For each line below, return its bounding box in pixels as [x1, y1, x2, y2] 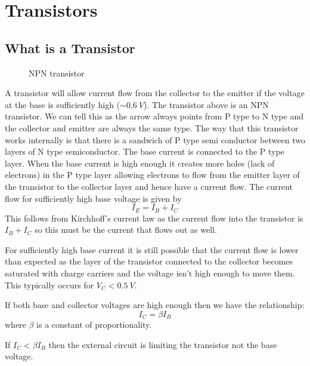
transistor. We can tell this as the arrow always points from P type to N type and [5, 110, 303, 122]
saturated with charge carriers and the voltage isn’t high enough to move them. [5, 266, 295, 279]
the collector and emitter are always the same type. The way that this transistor [5, 121, 299, 134]
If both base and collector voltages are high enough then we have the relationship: [5, 299, 305, 311]
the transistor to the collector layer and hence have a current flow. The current [5, 180, 293, 192]
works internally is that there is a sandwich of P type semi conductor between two [5, 133, 305, 146]
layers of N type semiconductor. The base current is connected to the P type [5, 145, 284, 158]
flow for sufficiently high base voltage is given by [5, 192, 182, 204]
